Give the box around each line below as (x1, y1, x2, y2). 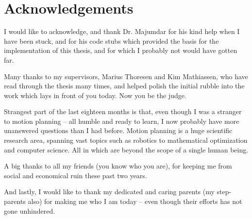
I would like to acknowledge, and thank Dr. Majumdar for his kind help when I (4, 26, 240, 36)
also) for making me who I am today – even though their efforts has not (28, 196, 242, 206)
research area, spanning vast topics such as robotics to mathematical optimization (4, 135, 248, 145)
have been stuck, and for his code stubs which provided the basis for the (4, 35, 219, 46)
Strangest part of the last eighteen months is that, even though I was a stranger (4, 106, 242, 117)
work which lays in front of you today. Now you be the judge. (4, 90, 186, 100)
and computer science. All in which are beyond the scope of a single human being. (4, 144, 249, 154)
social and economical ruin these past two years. (4, 170, 147, 180)
